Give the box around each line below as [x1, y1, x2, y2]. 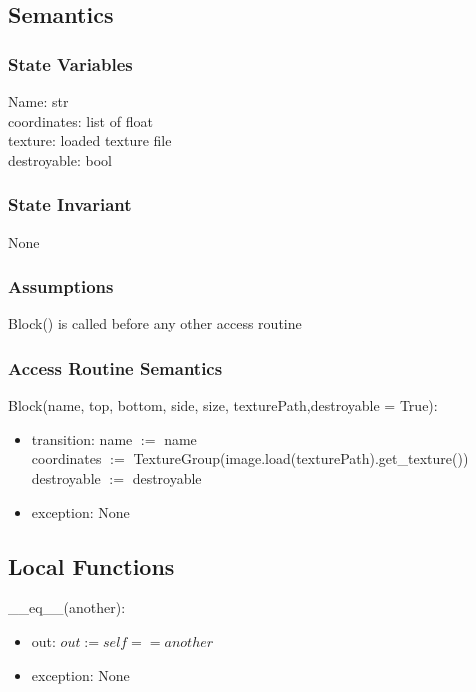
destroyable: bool [8, 149, 112, 170]
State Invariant [8, 192, 132, 217]
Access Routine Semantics [8, 355, 223, 380]
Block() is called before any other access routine [8, 313, 302, 334]
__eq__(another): [8, 597, 126, 618]
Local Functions [8, 550, 175, 581]
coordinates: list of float [8, 110, 153, 131]
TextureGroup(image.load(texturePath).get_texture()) [133, 448, 469, 469]
